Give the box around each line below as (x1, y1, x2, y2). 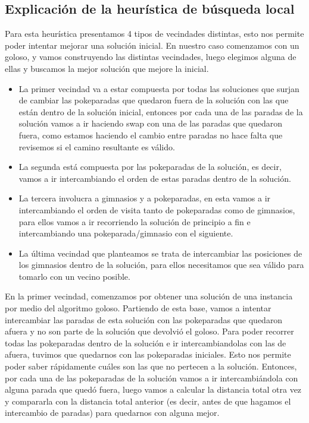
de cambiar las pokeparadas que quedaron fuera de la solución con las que (18, 94, 289, 106)
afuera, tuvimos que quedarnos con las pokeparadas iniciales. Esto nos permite (5, 348, 291, 361)
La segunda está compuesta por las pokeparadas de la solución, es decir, (18, 160, 282, 173)
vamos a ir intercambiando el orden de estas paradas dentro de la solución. (18, 172, 291, 184)
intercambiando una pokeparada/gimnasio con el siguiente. (18, 227, 233, 239)
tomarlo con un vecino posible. (18, 270, 130, 282)
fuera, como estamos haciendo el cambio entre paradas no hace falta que (18, 128, 283, 141)
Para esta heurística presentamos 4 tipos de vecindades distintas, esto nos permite (5, 27, 304, 40)
